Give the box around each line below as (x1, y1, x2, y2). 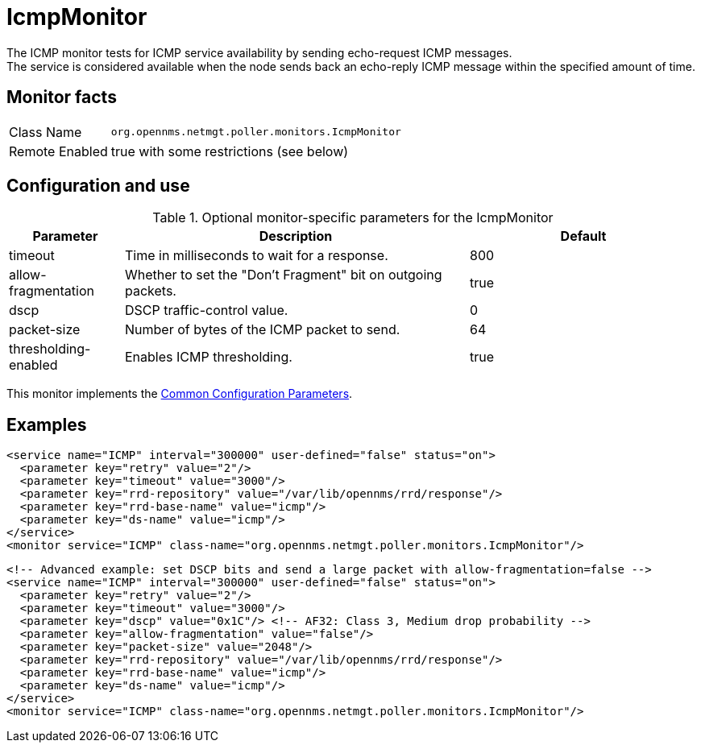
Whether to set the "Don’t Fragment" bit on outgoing (124, 267, 442, 283)
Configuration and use (6, 176, 190, 197)
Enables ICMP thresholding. (124, 349, 292, 366)
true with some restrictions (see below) (110, 143, 349, 159)
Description (259, 228, 333, 245)
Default (560, 228, 607, 245)
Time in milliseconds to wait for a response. (124, 247, 388, 264)
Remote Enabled (9, 143, 108, 159)
